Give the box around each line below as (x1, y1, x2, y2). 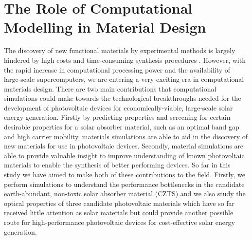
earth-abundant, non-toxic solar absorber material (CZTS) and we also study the (4, 188, 246, 199)
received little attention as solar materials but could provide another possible (4, 207, 234, 218)
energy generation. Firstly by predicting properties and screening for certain (4, 112, 231, 122)
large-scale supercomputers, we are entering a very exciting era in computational (4, 74, 244, 84)
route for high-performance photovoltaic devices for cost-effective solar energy (4, 217, 235, 227)
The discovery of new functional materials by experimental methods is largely (4, 45, 235, 55)
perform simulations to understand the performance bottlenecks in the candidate (4, 179, 245, 189)
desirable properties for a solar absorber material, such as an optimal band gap (4, 122, 239, 132)
